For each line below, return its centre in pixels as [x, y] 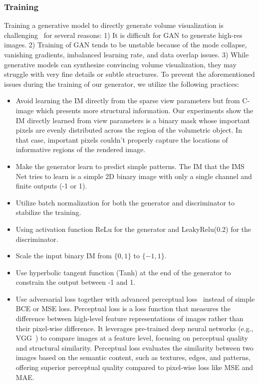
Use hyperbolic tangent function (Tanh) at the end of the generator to [123, 272]
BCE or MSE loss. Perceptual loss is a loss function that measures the [123, 308]
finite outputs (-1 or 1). [51, 186]
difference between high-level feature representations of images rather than [129, 318]
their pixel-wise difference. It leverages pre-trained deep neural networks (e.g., [134, 328]
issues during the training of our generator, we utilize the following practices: [122, 84]
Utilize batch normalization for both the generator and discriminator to [125, 202]
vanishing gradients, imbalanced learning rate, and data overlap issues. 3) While [127, 54]
